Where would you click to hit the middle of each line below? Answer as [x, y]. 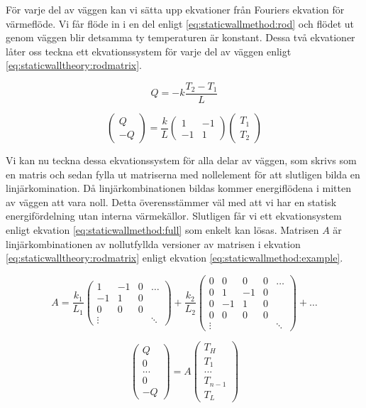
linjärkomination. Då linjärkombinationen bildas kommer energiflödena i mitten [179, 188]
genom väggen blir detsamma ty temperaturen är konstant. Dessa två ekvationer [181, 37]
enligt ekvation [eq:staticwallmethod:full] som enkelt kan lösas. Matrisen [162, 230]
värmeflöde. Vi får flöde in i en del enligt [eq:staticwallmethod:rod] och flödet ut [180, 23]
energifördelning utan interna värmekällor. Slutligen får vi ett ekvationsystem [174, 216]
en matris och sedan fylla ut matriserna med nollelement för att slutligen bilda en [183, 174]
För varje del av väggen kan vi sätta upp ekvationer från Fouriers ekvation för [175, 9]
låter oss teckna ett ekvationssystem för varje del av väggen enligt [149, 51]
